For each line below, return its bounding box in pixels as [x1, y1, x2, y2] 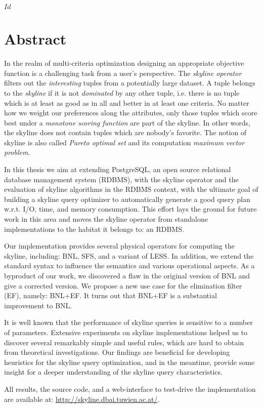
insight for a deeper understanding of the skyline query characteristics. [4, 366, 223, 377]
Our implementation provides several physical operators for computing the [4, 240, 235, 251]
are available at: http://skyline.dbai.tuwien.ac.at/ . [4, 393, 160, 404]
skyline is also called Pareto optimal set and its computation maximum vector [4, 137, 245, 147]
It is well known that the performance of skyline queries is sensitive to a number [4, 317, 253, 328]
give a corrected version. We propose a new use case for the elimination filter [4, 280, 242, 291]
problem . [4, 147, 30, 157]
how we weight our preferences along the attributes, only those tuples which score [4, 107, 257, 118]
